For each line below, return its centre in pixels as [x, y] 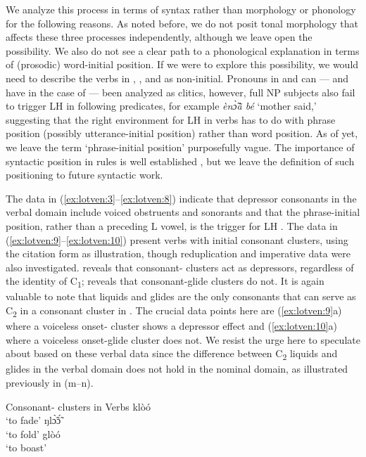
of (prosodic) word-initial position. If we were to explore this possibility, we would [182, 64]
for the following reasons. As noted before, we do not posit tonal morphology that [182, 23]
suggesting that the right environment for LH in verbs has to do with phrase [171, 119]
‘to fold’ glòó [33, 433]
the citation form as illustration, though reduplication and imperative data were [178, 253]
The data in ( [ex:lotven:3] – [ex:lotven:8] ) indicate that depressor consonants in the [181, 198]
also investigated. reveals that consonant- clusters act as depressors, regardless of [180, 267]
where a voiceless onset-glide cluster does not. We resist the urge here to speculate [183, 339]
